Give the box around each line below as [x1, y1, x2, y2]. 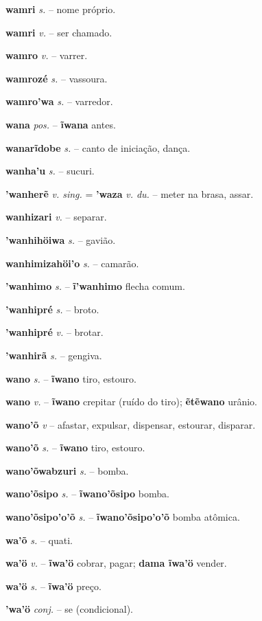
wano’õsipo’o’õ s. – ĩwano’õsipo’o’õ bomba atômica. [5, 510, 240, 524]
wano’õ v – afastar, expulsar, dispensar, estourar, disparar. [5, 417, 256, 431]
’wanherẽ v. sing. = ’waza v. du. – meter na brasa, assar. [5, 186, 254, 201]
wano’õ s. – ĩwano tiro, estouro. [5, 440, 145, 455]
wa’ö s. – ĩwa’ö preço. [5, 578, 102, 593]
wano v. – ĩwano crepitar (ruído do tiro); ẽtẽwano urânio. [5, 394, 257, 409]
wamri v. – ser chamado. [5, 25, 112, 39]
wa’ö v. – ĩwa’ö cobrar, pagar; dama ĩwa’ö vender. [5, 556, 227, 570]
